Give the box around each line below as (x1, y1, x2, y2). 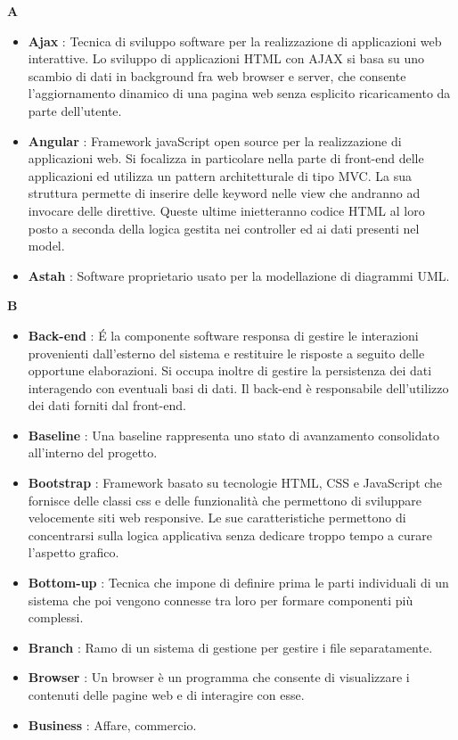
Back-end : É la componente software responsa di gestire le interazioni (28, 325, 419, 344)
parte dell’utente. (28, 101, 122, 119)
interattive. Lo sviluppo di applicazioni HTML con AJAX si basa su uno (28, 49, 425, 68)
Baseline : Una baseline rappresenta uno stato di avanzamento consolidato (28, 425, 439, 444)
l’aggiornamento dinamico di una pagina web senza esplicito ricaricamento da (28, 84, 451, 103)
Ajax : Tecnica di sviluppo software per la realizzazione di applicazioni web (28, 31, 442, 50)
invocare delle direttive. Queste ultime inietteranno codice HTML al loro (28, 201, 425, 219)
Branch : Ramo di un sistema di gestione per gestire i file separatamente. (28, 637, 433, 656)
